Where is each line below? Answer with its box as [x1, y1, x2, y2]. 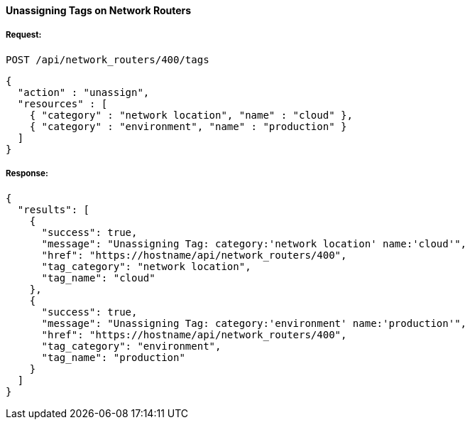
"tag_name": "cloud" [41, 271, 155, 284]
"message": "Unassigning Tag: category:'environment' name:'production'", [41, 317, 467, 329]
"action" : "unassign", [17, 86, 150, 98]
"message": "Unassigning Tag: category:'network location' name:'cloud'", [41, 237, 467, 249]
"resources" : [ [17, 97, 108, 109]
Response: [6, 168, 48, 179]
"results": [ [17, 203, 90, 215]
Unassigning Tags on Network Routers [6, 4, 192, 16]
